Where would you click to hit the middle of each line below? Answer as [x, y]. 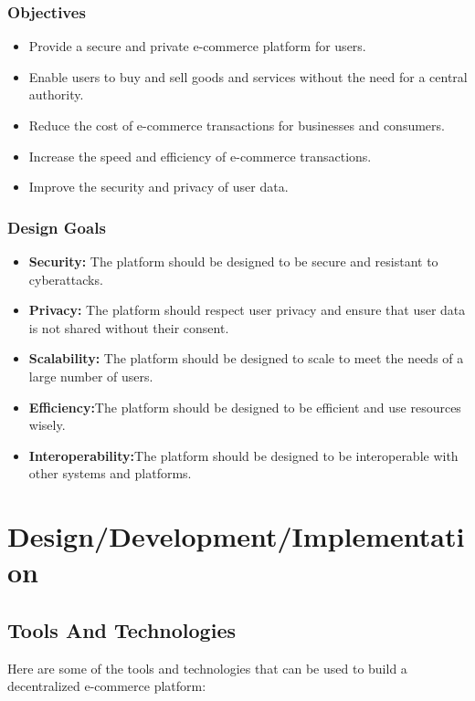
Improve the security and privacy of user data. [158, 187]
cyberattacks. [66, 279]
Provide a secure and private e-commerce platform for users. [197, 46]
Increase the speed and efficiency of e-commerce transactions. [200, 156]
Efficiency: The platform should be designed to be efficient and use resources [245, 407]
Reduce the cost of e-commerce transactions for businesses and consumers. [237, 125]
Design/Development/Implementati [236, 536]
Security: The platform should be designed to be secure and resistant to [233, 261]
